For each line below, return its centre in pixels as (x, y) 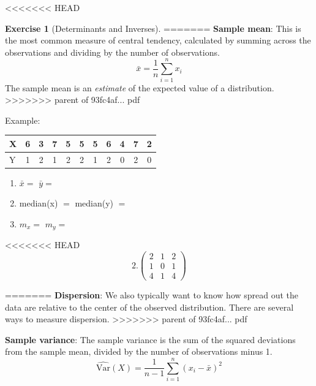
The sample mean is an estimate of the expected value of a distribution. (140, 87)
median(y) (94, 203)
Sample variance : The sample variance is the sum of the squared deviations (150, 339)
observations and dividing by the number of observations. (112, 52)
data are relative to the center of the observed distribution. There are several (149, 307)
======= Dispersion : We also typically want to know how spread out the (152, 295)
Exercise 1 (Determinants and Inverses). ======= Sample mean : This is (153, 28)
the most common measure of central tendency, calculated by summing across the (158, 40)
